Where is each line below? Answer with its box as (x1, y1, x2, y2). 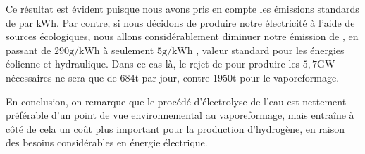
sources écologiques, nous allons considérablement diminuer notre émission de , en (6, 29, 359, 44)
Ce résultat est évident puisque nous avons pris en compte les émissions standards (6, 1, 359, 15)
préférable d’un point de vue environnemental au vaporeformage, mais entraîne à (6, 108, 354, 122)
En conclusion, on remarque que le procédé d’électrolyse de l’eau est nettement (6, 94, 347, 108)
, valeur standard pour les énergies (196, 42, 345, 57)
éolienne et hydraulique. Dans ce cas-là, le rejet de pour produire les (6, 56, 300, 71)
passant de (6, 42, 51, 57)
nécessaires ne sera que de (6, 70, 117, 84)
